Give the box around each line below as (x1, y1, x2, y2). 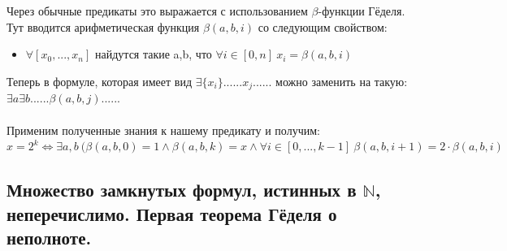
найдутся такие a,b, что (95, 45, 212, 63)
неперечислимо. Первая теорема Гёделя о (6, 201, 337, 226)
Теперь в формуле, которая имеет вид (6, 72, 193, 89)
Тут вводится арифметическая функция (6, 18, 200, 35)
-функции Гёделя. (318, 2, 405, 19)
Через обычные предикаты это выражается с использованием (6, 2, 308, 19)
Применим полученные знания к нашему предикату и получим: (6, 121, 320, 138)
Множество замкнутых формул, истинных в (6, 177, 357, 202)
